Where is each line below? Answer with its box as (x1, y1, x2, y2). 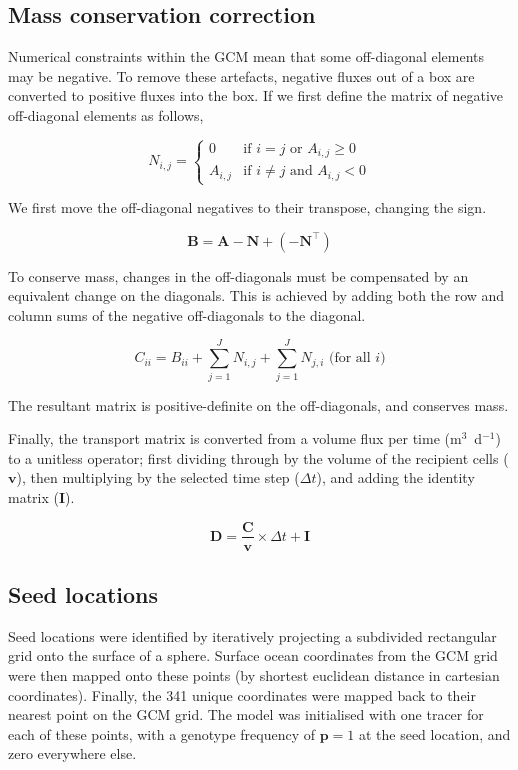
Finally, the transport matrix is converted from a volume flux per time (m (8, 428, 462, 449)
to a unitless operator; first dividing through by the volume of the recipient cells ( (8, 447, 509, 468)
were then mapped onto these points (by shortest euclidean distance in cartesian (8, 664, 500, 685)
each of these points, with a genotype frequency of (8, 723, 316, 744)
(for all (328, 351, 371, 366)
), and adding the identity (316, 467, 475, 488)
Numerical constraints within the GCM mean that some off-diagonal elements (8, 46, 485, 67)
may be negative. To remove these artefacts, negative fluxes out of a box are (8, 65, 475, 86)
